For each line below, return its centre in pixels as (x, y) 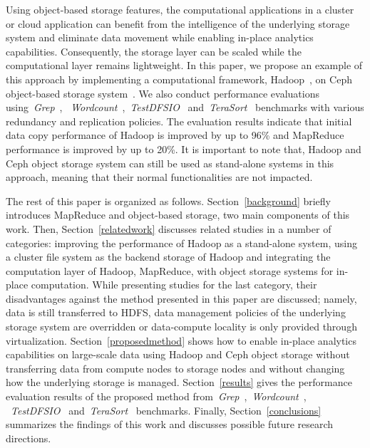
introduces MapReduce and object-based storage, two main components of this (178, 215)
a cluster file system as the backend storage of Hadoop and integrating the (168, 257)
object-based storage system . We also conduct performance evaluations (163, 93)
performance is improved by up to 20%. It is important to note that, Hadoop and (184, 149)
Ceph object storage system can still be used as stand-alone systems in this (170, 163)
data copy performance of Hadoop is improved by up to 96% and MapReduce (175, 135)
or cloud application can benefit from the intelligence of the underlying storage (178, 23)
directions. (29, 438)
